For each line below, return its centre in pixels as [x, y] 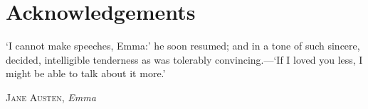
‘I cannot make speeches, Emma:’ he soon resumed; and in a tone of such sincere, [183, 46]
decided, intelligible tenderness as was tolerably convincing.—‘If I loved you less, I [184, 59]
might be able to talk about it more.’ [86, 73]
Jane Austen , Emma [51, 97]
